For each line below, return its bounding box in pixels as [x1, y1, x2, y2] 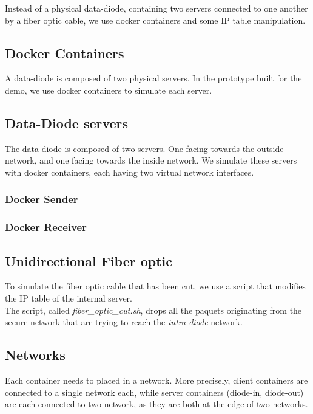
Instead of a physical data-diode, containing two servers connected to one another [5, 2, 308, 14]
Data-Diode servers [5, 113, 129, 132]
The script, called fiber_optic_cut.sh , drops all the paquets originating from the [5, 303, 302, 316]
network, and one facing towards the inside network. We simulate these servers [5, 154, 297, 167]
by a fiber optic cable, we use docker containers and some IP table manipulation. [5, 13, 306, 26]
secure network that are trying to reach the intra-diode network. [5, 316, 243, 328]
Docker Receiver [5, 219, 87, 235]
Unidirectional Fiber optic [5, 251, 173, 270]
